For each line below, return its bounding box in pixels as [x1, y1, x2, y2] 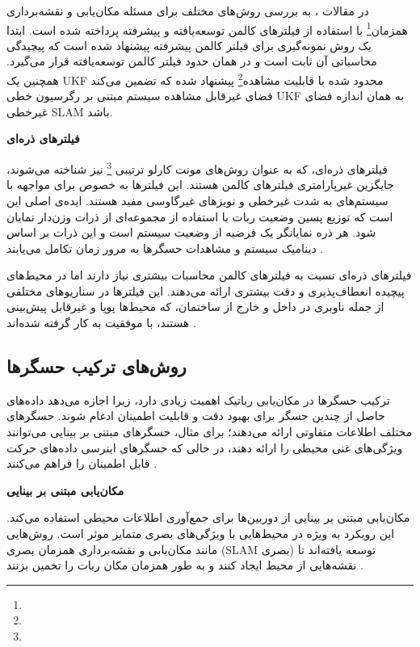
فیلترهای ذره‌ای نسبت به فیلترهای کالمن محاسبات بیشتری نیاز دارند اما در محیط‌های [6, 267, 412, 284]
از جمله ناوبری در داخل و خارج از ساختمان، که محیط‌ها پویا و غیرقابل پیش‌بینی [6, 298, 384, 315]
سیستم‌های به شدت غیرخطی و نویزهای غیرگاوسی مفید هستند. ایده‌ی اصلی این [6, 191, 388, 208]
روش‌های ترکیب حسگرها [6, 354, 187, 379]
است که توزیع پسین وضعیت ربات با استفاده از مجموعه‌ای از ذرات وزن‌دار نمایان [6, 208, 393, 225]
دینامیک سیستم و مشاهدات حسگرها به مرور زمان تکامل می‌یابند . [6, 239, 324, 256]
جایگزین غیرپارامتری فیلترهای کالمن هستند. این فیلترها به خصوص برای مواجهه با [6, 176, 395, 193]
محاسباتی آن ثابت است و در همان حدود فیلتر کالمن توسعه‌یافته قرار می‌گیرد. [6, 53, 377, 69]
